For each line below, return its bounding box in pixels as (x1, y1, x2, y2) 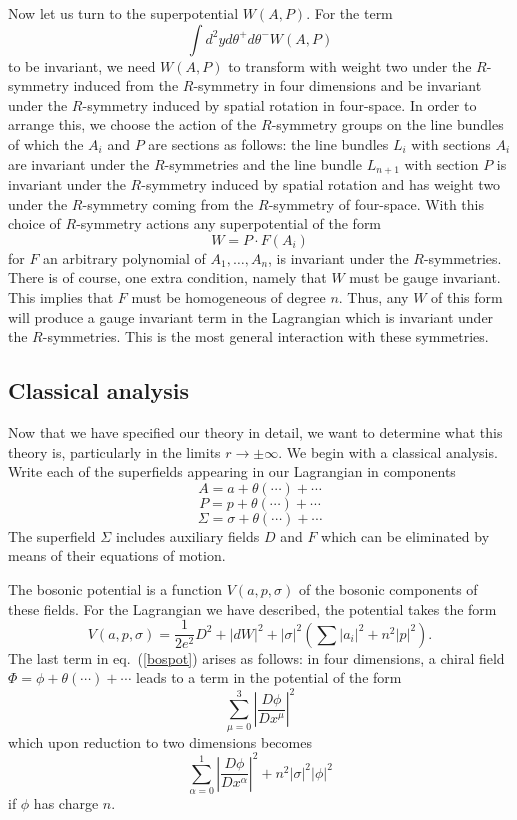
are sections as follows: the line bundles (148, 133, 389, 154)
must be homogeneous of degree (131, 286, 326, 307)
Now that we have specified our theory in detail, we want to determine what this (8, 421, 503, 442)
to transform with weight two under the (228, 55, 472, 76)
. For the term (306, 3, 393, 23)
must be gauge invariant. (349, 267, 501, 288)
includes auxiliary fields (115, 525, 260, 546)
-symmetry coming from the (82, 193, 254, 214)
